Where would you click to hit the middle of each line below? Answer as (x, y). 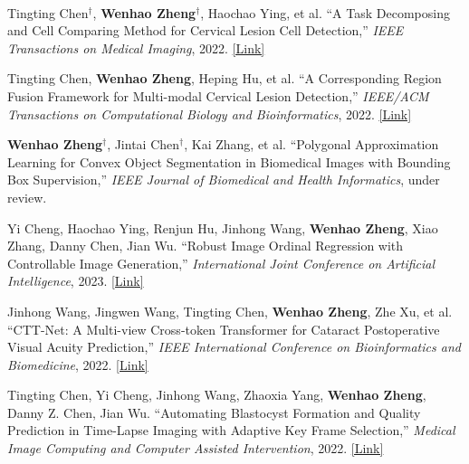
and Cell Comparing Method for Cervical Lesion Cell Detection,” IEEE (206, 30)
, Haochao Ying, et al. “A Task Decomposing (325, 12)
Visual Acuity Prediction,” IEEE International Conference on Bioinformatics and (234, 347)
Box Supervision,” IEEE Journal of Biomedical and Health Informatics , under (224, 180)
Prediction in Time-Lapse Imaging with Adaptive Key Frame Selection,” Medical (231, 430)
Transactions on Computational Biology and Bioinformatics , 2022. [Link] (210, 114)
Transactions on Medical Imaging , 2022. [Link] (136, 47)
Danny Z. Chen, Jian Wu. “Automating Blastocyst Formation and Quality (214, 412)
